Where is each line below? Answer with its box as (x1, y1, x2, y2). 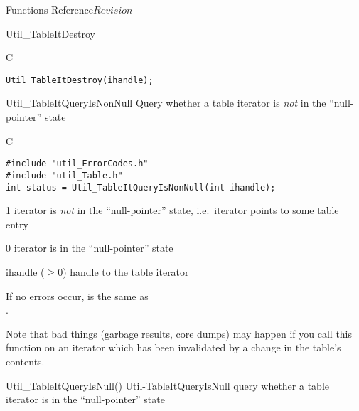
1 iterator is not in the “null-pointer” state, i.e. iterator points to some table (6, 203, 339, 218)
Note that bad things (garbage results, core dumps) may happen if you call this (6, 326, 353, 341)
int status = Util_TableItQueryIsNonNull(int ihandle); (6, 182, 276, 193)
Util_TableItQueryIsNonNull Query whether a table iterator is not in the (6, 95, 326, 110)
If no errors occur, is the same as (6, 288, 149, 303)
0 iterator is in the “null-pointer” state (6, 240, 173, 255)
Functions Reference (6, 2, 94, 16)
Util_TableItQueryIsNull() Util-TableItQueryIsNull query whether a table (6, 378, 329, 393)
